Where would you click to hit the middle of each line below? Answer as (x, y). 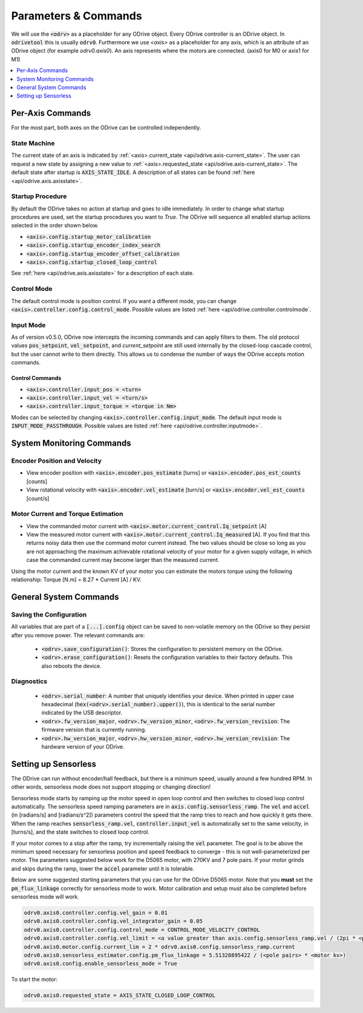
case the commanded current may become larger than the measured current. (123, 560)
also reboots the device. (72, 666)
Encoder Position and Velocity (57, 461)
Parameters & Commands (77, 16)
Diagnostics (29, 681)
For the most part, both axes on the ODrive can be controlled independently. (106, 128)
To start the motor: (34, 980)
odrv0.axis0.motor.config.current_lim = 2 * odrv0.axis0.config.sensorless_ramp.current (160, 947)
